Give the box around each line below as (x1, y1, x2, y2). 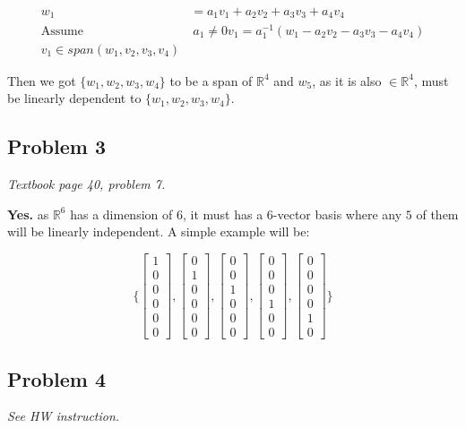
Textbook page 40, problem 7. (7, 175, 166, 193)
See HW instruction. (7, 407, 120, 425)
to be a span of (169, 71, 253, 90)
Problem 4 (7, 364, 106, 392)
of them (416, 204, 459, 223)
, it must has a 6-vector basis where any (182, 204, 402, 223)
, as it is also (312, 71, 382, 90)
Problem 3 (7, 133, 106, 160)
